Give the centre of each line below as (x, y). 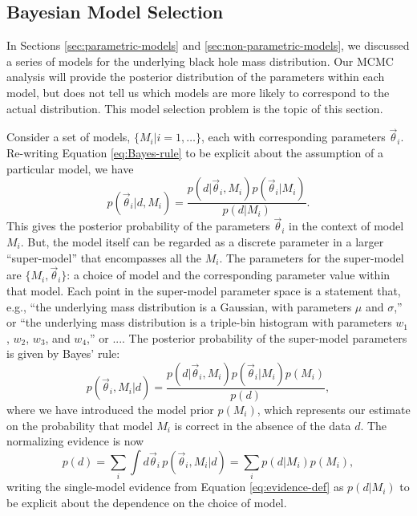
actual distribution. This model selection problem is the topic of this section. (195, 108)
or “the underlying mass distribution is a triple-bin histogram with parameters (199, 322)
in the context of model (346, 226)
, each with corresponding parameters (294, 137)
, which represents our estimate (334, 410)
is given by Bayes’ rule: (63, 353)
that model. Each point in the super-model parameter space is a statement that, (204, 291)
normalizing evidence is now (75, 441)
